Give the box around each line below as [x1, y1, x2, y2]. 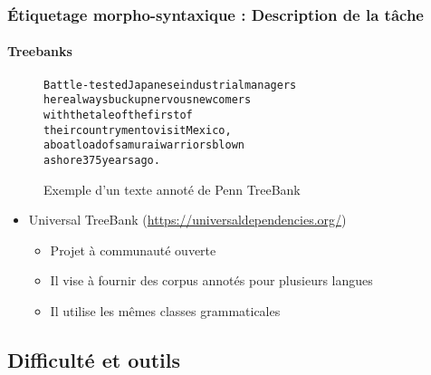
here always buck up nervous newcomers [43, 93, 252, 107]
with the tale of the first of [43, 108, 193, 121]
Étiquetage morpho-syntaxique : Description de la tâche [7, 3, 424, 25]
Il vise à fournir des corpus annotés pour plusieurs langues [50, 271, 373, 290]
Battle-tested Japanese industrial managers [43, 78, 297, 91]
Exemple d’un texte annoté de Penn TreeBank [43, 179, 301, 198]
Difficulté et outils [7, 345, 180, 373]
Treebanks [7, 42, 72, 61]
